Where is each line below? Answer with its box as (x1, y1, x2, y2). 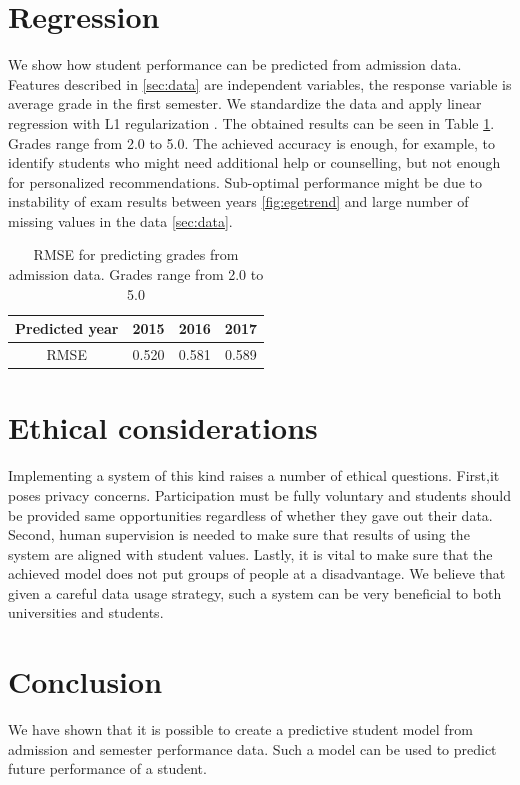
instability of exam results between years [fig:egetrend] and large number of (8, 191, 469, 212)
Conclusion (8, 661, 163, 702)
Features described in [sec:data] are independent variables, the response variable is (8, 73, 512, 94)
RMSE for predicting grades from (33, 244, 239, 265)
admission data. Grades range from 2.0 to (8, 264, 264, 285)
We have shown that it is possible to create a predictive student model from (8, 719, 473, 740)
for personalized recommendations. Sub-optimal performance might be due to (8, 171, 483, 192)
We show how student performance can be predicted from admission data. (8, 54, 462, 75)
